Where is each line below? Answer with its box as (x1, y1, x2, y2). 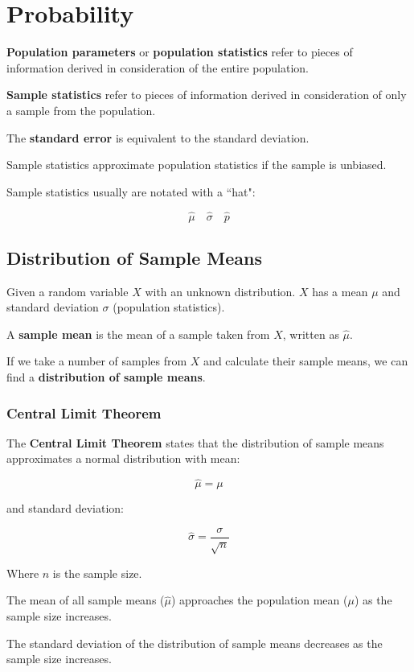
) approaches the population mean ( (170, 592, 348, 608)
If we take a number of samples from (6, 352, 187, 369)
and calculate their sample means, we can (203, 352, 408, 369)
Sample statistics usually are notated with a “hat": (6, 183, 256, 200)
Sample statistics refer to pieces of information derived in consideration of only (6, 86, 407, 103)
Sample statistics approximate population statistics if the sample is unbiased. (6, 156, 387, 173)
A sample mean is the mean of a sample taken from (6, 325, 270, 342)
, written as (282, 325, 339, 342)
